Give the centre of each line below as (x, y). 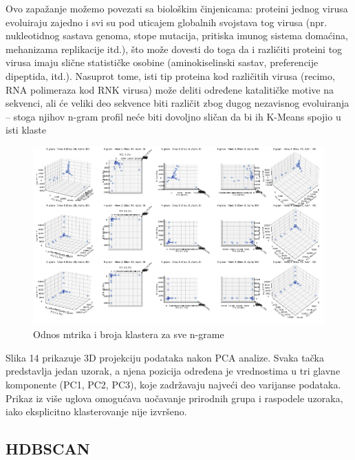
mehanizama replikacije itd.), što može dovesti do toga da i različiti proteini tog (174, 49)
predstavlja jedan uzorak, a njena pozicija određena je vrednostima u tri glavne (173, 371)
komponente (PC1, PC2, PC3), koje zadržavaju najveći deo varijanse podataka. (173, 384)
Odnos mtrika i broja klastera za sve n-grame (129, 334)
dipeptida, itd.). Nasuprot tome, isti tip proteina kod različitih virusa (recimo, (170, 75)
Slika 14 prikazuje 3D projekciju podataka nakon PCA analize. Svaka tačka (165, 357)
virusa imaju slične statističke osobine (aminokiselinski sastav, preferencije (162, 62)
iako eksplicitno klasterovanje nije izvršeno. (96, 411)
